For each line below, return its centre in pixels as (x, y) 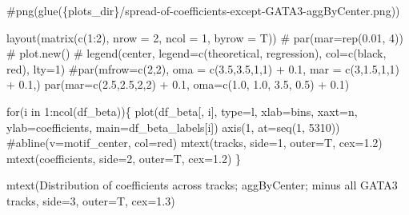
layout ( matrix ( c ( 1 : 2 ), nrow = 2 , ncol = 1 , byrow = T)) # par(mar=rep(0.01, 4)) (205, 37)
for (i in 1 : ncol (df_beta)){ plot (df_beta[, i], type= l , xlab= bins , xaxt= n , (182, 111)
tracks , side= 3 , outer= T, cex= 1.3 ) (91, 200)
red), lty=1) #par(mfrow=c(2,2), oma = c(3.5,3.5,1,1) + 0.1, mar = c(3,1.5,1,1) (203, 68)
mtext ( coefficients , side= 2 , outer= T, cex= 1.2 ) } (124, 158)
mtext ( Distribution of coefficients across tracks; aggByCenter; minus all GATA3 (202, 185)
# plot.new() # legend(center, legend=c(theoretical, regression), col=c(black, (196, 53)
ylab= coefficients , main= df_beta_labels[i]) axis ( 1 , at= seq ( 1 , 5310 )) (173, 127)
